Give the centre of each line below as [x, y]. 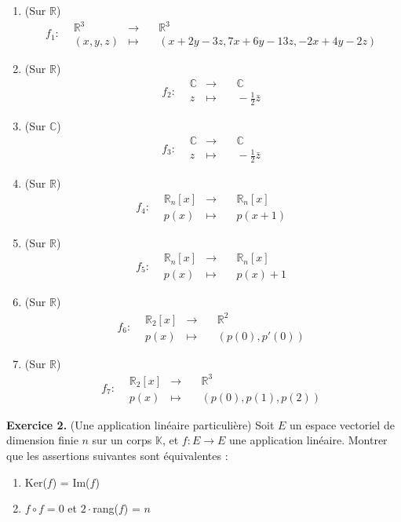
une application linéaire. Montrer [308, 440]
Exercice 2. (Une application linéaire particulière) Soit [140, 424]
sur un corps [122, 440]
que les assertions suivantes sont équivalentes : [117, 455]
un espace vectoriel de [342, 424]
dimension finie [42, 440]
